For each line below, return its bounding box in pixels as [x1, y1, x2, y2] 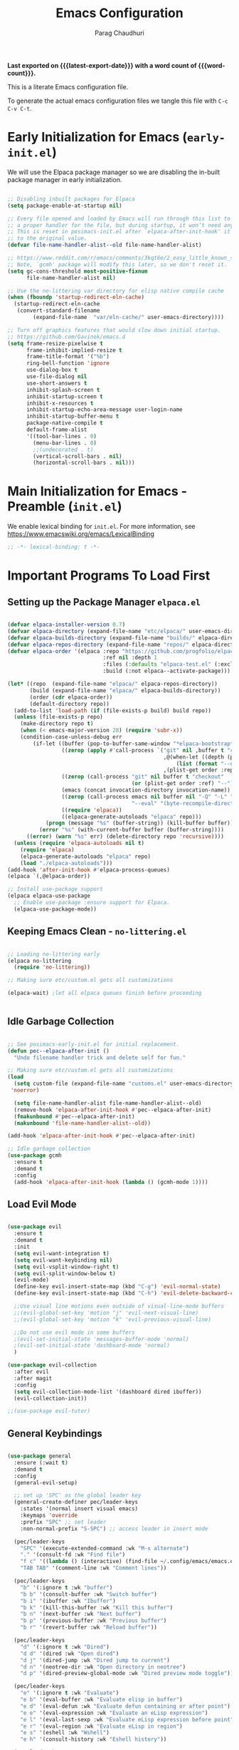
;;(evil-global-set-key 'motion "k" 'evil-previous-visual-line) [14, 1315, 212, 1323]
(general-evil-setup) [14, 1479, 78, 1486]
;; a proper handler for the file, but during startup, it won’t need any [7, 221, 234, 229]
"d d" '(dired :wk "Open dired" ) [20, 1650, 119, 1657]
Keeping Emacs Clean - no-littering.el [7, 926, 187, 938]
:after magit [14, 1375, 53, 1382]
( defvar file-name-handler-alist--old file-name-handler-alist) [7, 241, 202, 249]
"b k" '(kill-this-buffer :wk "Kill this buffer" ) [20, 1604, 174, 1611]
